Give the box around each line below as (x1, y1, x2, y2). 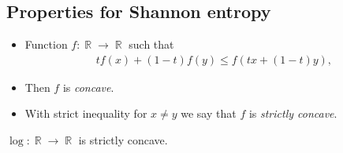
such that (129, 36, 174, 53)
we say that (181, 105, 237, 122)
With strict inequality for (24, 105, 147, 122)
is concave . (62, 78, 114, 95)
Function (24, 36, 68, 53)
